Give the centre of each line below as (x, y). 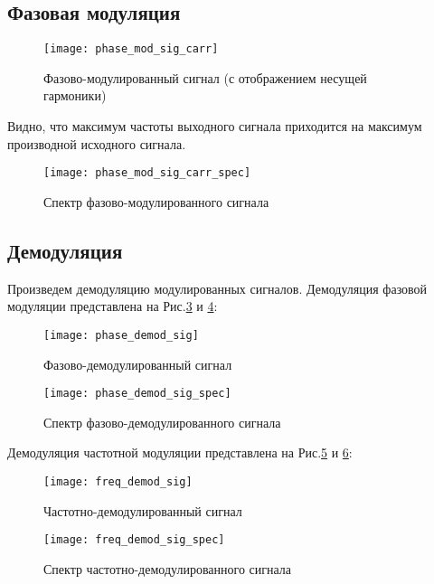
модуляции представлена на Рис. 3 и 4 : (113, 306)
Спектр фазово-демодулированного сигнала (162, 422)
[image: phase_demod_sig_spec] (137, 394)
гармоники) (75, 95)
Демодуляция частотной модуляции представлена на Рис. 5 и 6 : (180, 452)
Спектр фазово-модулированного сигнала (156, 201)
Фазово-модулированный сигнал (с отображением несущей (205, 77)
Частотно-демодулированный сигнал (143, 510)
